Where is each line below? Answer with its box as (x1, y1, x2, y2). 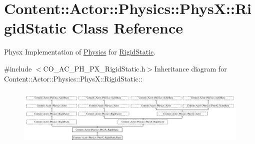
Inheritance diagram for (154, 63, 227, 73)
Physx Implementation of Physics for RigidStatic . (4, 46, 156, 57)
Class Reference (71, 17, 183, 38)
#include (4, 63, 32, 73)
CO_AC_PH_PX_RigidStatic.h (43, 63, 145, 73)
